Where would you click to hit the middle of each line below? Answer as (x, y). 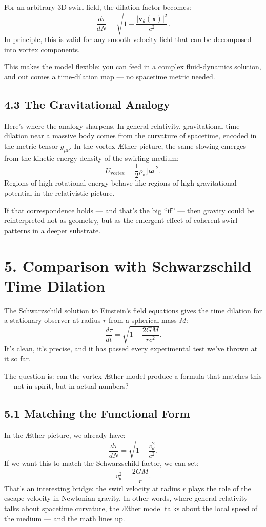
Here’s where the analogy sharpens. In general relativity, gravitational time (122, 125)
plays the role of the (220, 488)
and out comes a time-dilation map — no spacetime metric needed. (110, 76)
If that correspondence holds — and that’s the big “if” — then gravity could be (129, 210)
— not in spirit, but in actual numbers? (66, 386)
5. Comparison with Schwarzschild (128, 265)
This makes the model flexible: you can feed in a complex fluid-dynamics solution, (133, 66)
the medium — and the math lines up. (65, 518)
